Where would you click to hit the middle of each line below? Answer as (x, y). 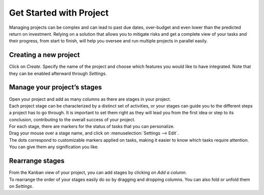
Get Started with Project (59, 13)
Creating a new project (44, 55)
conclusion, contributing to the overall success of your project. (72, 119)
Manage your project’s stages (55, 87)
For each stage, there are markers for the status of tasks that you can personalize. (92, 127)
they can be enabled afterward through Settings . (58, 73)
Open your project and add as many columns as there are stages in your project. (90, 99)
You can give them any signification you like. (54, 147)
